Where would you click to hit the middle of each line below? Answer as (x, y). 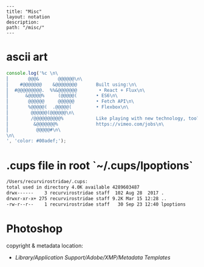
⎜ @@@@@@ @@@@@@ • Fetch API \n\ (70, 102)
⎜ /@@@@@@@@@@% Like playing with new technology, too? (103, 118)
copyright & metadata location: (45, 245)
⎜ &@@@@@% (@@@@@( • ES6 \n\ (62, 96)
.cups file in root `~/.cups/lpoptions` (100, 165)
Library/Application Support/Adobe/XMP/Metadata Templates (93, 257)
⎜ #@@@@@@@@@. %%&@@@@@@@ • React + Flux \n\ (76, 90)
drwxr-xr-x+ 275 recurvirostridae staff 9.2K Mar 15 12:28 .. (87, 198)
